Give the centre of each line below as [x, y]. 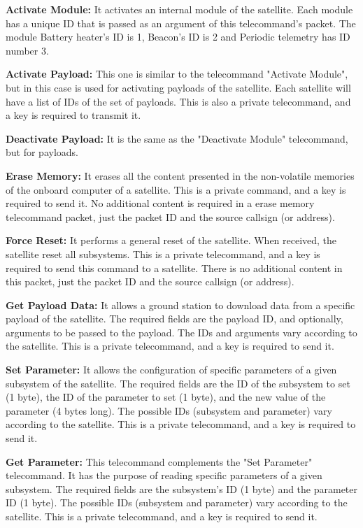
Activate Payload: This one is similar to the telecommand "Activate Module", [177, 74]
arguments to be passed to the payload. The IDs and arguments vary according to [181, 332]
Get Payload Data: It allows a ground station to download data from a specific [180, 305]
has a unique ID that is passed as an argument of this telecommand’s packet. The [181, 23]
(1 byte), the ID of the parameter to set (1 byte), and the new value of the [166, 397]
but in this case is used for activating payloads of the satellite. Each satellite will [178, 87]
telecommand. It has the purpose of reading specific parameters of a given [164, 475]
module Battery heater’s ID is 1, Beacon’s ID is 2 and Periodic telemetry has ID [178, 37]
